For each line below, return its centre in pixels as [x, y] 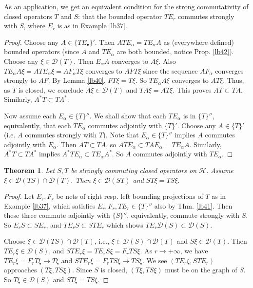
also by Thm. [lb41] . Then [193, 205]
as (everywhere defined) [199, 42]
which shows [125, 224]
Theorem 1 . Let [29, 170]
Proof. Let [19, 196]
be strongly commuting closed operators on [134, 170]
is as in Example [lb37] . [92, 26]
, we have [194, 251]
